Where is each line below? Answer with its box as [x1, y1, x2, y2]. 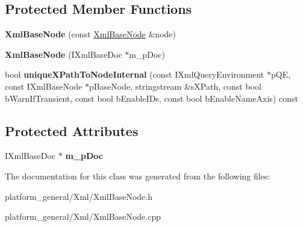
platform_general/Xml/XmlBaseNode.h [5, 190, 152, 202]
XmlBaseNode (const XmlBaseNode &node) [5, 28, 176, 40]
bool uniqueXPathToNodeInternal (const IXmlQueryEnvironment [5, 68, 264, 81]
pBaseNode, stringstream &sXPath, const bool [89, 79, 261, 92]
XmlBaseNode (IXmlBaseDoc [5, 48, 122, 60]
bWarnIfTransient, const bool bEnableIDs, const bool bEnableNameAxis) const [5, 92, 298, 104]
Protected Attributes [5, 121, 139, 140]
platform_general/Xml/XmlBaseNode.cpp [5, 210, 161, 223]
